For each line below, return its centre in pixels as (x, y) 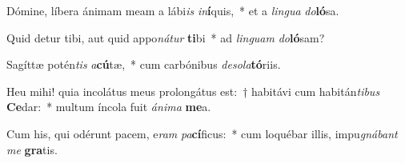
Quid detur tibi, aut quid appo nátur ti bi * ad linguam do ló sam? (166, 37)
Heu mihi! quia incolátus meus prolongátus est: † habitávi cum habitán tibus (193, 91)
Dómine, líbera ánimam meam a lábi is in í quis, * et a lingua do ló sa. (173, 10)
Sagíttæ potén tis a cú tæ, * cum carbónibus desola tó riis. (144, 64)
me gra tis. (32, 149)
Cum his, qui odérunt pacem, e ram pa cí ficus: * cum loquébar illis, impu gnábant (202, 133)
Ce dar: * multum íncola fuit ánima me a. (109, 107)
